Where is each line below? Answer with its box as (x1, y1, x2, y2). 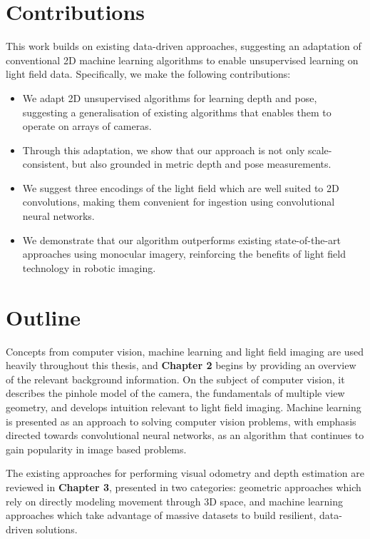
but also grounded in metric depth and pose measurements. (71, 156, 332, 171)
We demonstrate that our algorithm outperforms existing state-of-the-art (22, 232, 341, 247)
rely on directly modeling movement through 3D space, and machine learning (6, 493, 343, 508)
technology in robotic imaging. (22, 260, 156, 275)
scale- (307, 142, 332, 157)
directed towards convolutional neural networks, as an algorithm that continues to (6, 428, 364, 443)
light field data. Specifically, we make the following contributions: (6, 66, 291, 81)
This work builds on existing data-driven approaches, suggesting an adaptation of (6, 39, 361, 54)
